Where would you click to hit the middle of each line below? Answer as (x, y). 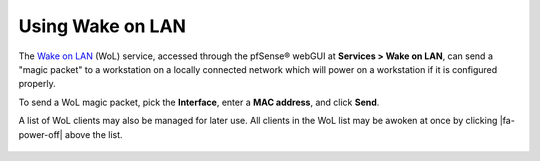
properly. (37, 84)
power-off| (41, 134)
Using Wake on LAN (102, 26)
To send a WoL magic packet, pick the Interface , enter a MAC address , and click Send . (199, 102)
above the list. (94, 134)
